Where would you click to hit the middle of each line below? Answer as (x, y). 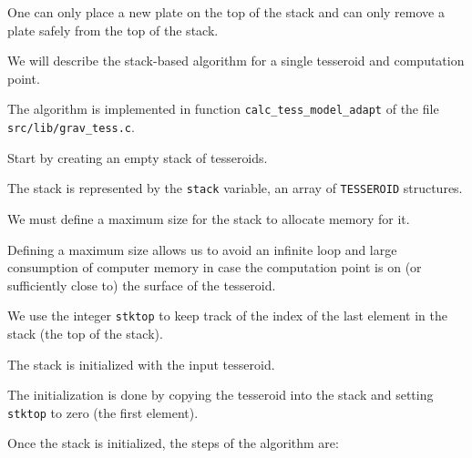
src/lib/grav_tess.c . (71, 127)
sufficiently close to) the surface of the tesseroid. (142, 285)
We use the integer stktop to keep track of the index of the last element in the (227, 316)
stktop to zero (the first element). (103, 412)
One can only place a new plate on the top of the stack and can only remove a (226, 12)
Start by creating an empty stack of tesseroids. (138, 157)
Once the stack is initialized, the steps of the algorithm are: (173, 443)
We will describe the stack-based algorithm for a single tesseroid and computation (236, 61)
